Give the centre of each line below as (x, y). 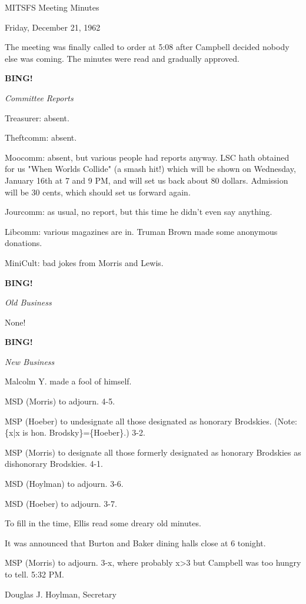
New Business (30, 361)
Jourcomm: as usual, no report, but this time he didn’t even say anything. (139, 212)
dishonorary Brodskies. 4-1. (54, 464)
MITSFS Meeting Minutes (52, 7)
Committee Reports (39, 97)
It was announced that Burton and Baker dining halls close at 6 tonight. (135, 542)
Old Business (28, 302)
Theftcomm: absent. (41, 137)
